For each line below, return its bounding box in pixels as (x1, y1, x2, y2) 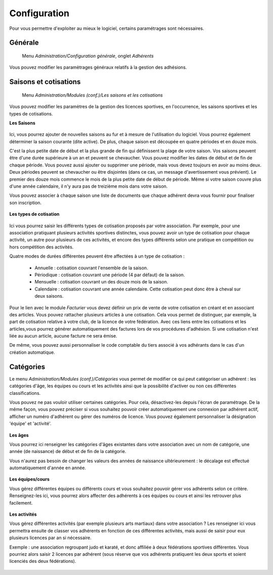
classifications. (9, 390, 41, 396)
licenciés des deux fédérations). (9, 558, 76, 564)
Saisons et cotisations (9, 77, 81, 86)
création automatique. (9, 349, 55, 355)
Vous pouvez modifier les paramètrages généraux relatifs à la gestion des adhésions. (9, 64, 187, 70)
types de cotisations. (9, 110, 53, 116)
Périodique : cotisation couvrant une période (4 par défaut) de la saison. (34, 271, 185, 278)
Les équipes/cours (9, 476, 50, 482)
